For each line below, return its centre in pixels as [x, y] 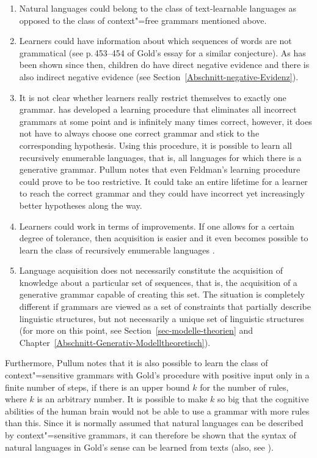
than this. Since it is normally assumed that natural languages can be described [154, 423]
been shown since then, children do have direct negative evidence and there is [164, 65]
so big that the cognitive [263, 399]
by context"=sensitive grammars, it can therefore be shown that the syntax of [151, 435]
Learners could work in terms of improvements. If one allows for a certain [157, 226]
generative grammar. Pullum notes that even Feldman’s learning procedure [160, 169]
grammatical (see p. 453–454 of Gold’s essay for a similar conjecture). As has [162, 52]
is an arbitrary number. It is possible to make [122, 399]
